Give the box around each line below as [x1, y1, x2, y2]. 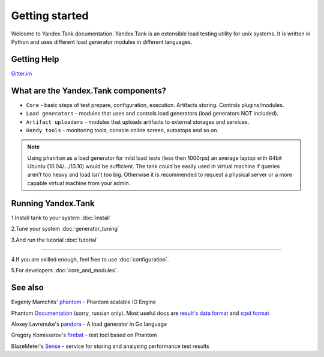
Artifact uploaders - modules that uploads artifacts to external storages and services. [26, 118, 250, 126]
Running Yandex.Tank [11, 198, 95, 209]
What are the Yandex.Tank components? [11, 85, 167, 96]
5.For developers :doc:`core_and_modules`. [11, 267, 118, 274]
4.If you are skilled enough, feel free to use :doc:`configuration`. [11, 255, 169, 263]
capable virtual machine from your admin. [27, 179, 131, 186]
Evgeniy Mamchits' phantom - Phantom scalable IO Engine [11, 298, 156, 306]
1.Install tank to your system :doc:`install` [11, 214, 112, 221]
